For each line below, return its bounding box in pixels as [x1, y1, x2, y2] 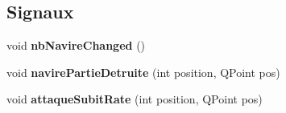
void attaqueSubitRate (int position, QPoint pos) [6, 91, 263, 107]
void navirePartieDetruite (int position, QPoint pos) [6, 63, 280, 80]
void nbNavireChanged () [6, 37, 146, 54]
